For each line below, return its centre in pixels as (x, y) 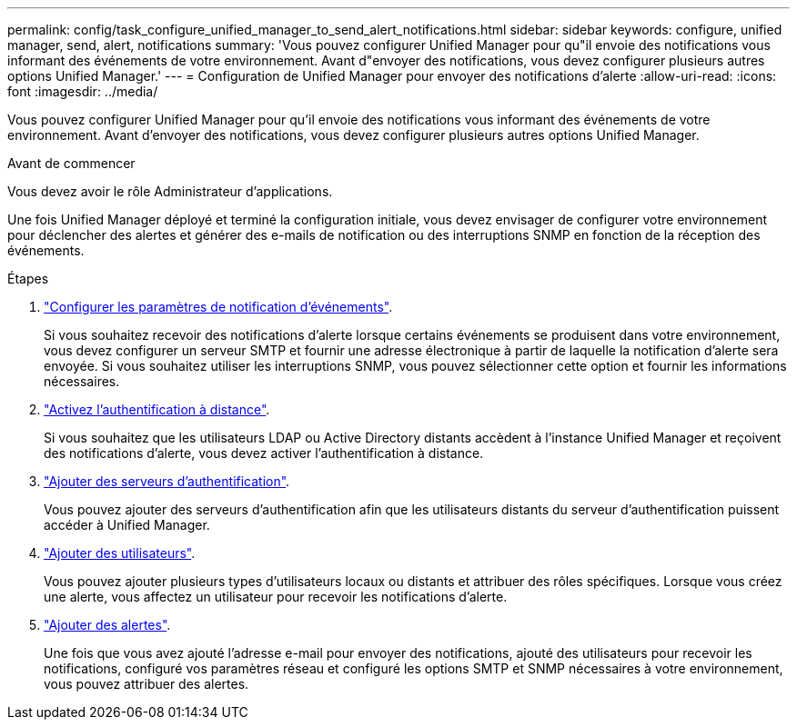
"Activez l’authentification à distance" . (157, 409)
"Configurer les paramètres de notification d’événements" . (218, 307)
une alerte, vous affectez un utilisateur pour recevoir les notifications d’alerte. (276, 597)
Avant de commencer (71, 163)
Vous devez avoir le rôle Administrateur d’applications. (170, 191)
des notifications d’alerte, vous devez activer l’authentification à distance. (264, 453)
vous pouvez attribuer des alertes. (146, 684)
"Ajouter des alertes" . (107, 625)
